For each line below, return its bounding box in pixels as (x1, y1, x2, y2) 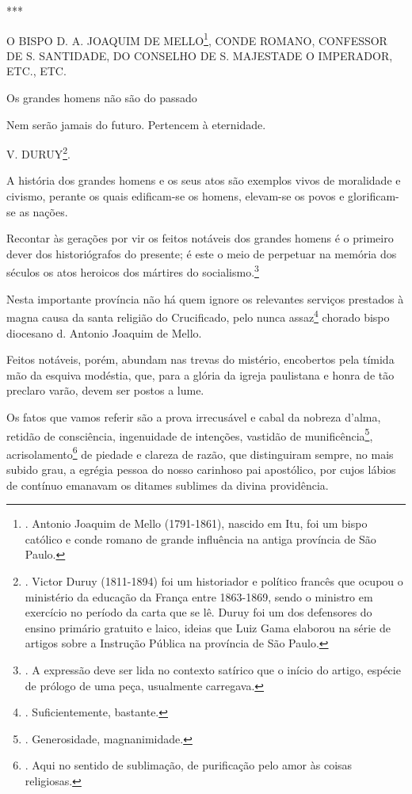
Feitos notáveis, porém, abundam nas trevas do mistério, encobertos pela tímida (6, 351, 395, 368)
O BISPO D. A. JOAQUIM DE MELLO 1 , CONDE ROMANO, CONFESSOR (6, 29, 387, 48)
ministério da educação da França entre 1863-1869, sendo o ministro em (25, 588, 373, 605)
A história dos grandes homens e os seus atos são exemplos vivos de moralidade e (6, 172, 401, 189)
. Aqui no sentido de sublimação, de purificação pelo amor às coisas (25, 757, 353, 773)
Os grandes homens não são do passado (6, 90, 197, 106)
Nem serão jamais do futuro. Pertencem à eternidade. (6, 116, 266, 132)
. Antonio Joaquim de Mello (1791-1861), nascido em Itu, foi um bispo (25, 515, 368, 532)
